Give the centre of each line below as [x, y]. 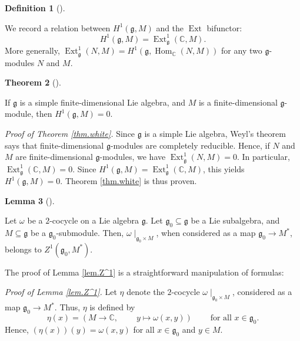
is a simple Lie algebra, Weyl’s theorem [215, 133]
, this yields [224, 168]
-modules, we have [133, 157]
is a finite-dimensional [238, 102]
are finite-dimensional [54, 157]
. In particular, [263, 157]
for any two [242, 50]
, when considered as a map [206, 233]
